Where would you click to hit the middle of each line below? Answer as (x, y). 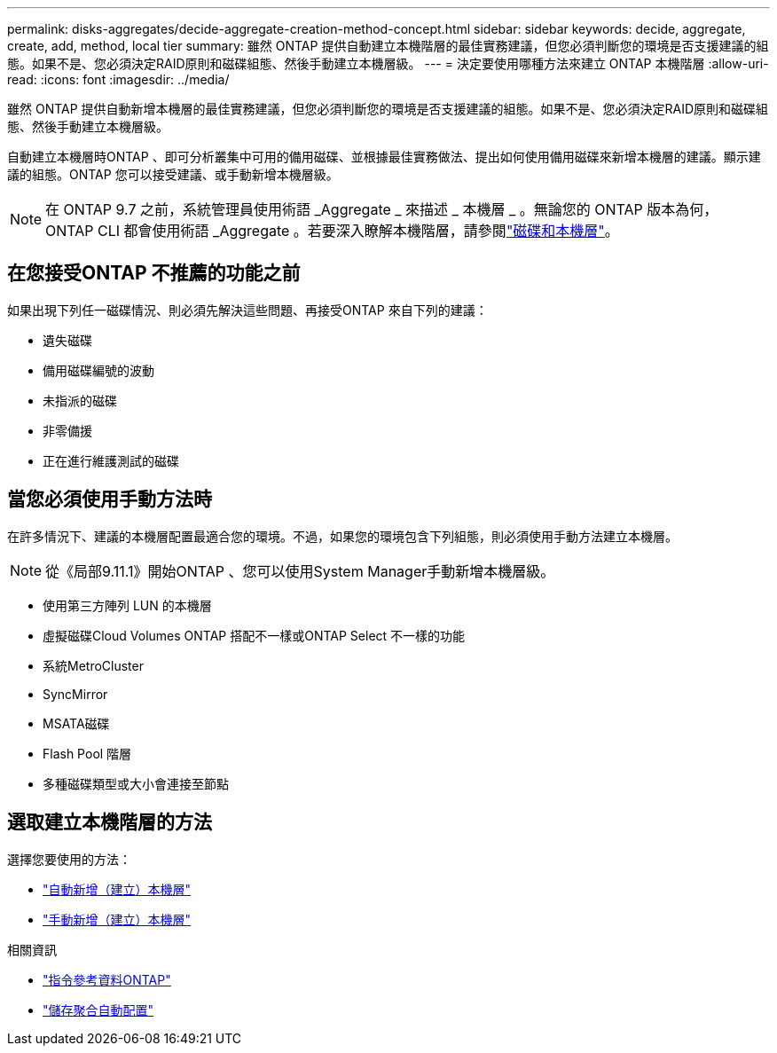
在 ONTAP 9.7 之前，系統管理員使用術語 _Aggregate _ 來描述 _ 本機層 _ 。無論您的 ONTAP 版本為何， (382, 209)
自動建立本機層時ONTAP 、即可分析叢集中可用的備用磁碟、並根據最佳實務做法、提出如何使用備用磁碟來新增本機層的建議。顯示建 (384, 157)
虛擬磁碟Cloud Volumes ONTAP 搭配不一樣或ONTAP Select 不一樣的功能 (254, 635)
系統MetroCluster (93, 665)
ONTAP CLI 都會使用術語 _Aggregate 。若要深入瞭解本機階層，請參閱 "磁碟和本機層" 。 (332, 231)
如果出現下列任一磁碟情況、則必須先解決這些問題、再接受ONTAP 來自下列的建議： (247, 310)
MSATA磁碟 (76, 723)
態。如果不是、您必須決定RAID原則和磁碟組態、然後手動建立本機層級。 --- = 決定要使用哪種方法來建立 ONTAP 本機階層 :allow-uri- (388, 63)
